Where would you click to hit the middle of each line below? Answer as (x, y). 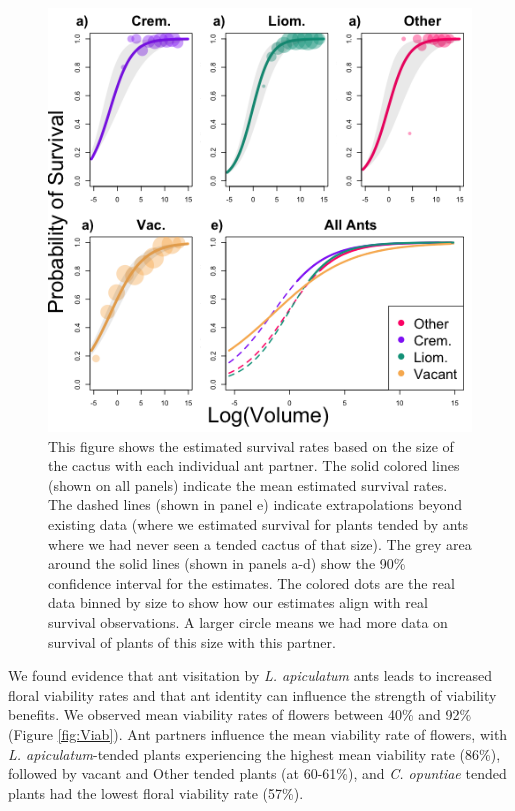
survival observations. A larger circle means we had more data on (248, 621)
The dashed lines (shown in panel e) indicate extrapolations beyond (255, 504)
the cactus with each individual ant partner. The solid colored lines (254, 465)
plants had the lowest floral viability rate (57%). (156, 792)
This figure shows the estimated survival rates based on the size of (251, 445)
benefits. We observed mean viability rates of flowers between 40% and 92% (240, 714)
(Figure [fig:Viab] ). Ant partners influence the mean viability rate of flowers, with (258, 733)
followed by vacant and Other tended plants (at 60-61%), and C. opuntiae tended (257, 773)
